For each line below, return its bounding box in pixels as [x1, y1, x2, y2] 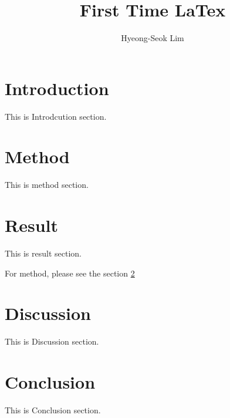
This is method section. [5, 178, 89, 191]
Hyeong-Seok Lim [121, 32, 184, 44]
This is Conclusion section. [5, 404, 101, 416]
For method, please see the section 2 [5, 267, 135, 279]
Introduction [5, 76, 109, 100]
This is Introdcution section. [5, 110, 107, 122]
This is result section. [5, 247, 82, 259]
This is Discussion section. [5, 335, 99, 348]
